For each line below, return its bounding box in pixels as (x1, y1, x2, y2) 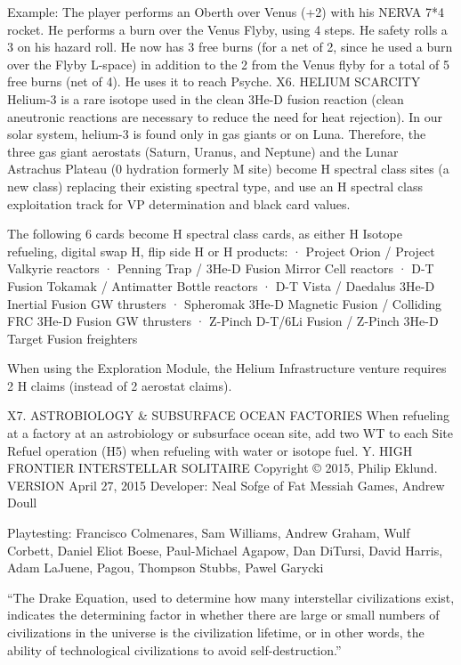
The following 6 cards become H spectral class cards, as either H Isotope (7, 224, 402, 243)
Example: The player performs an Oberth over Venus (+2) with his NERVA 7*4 (7, 3, 445, 20)
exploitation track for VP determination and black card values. (7, 194, 351, 213)
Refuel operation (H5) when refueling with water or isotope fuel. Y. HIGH (7, 441, 413, 459)
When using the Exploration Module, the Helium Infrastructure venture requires (7, 359, 447, 377)
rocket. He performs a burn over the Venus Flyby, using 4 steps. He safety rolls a (7, 20, 448, 38)
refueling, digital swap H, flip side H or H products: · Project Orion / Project (7, 241, 435, 260)
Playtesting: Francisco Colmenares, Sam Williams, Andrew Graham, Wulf (7, 523, 410, 542)
